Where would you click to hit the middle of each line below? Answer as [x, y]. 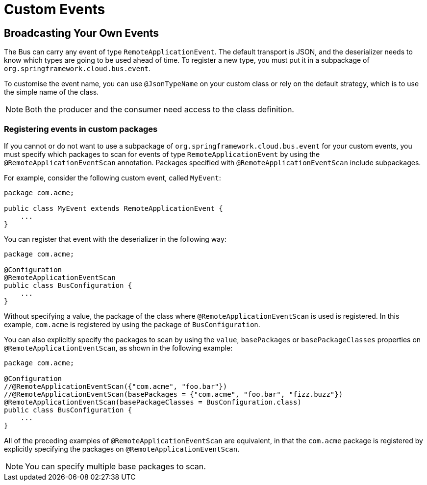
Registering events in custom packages [81, 129]
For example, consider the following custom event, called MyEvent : [113, 178]
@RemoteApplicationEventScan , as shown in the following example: [118, 348]
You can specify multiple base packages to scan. [115, 466]
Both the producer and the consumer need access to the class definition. [160, 110]
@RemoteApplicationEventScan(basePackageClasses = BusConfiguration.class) [153, 402]
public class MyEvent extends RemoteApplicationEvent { [113, 208]
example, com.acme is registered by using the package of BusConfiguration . [132, 324]
